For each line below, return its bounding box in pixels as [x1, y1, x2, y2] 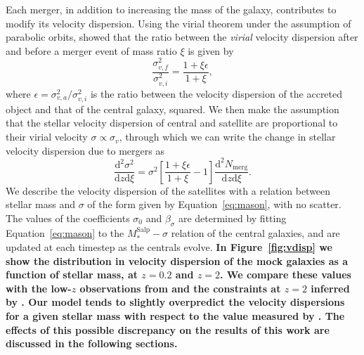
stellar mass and [6, 197, 76, 212]
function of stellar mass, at [6, 267, 138, 282]
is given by [188, 43, 234, 58]
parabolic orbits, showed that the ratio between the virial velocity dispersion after [6, 30, 358, 44]
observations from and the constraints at [79, 280, 281, 295]
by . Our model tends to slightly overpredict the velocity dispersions [6, 295, 345, 309]
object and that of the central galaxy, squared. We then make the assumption [6, 101, 339, 116]
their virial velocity [6, 129, 88, 144]
